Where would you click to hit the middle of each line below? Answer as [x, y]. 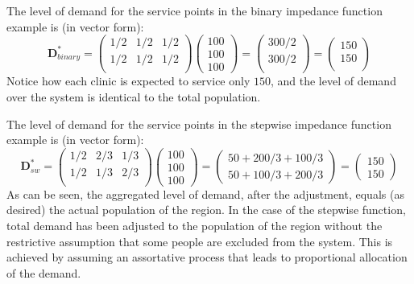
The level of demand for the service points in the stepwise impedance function [199, 123]
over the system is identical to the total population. [134, 96]
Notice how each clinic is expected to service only [128, 81]
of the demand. [44, 272]
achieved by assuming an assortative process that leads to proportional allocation [207, 257]
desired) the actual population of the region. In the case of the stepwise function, [206, 210]
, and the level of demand [333, 81]
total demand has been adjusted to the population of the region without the [195, 226]
